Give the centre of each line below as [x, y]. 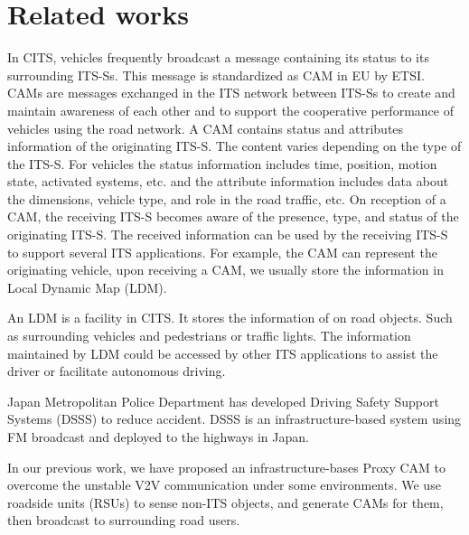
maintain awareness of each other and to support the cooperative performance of [230, 110]
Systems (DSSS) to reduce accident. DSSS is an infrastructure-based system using [234, 419]
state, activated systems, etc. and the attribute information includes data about [228, 181]
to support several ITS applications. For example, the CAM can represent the [222, 252]
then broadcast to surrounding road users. [124, 520]
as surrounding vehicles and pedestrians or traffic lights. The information [209, 336]
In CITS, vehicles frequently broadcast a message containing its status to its [218, 57]
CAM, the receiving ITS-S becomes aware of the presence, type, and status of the [233, 216]
